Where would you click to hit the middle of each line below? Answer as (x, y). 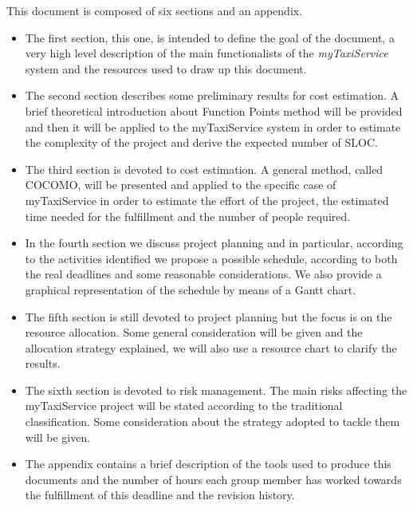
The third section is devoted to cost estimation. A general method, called (204, 169)
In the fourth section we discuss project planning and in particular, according (214, 243)
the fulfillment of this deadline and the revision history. (160, 495)
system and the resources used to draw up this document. (166, 68)
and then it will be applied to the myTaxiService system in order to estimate (213, 126)
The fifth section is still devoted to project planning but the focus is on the (208, 316)
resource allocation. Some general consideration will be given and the (194, 332)
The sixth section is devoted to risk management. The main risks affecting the (216, 390)
